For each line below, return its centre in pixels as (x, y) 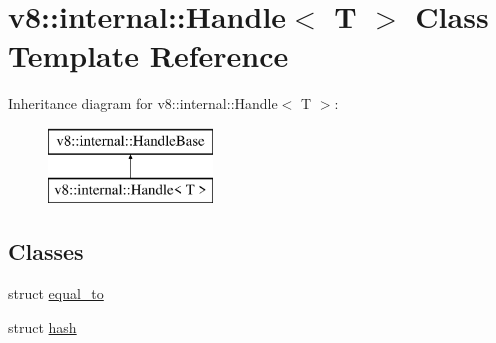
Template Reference (148, 55)
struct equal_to (56, 293)
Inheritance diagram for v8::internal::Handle (143, 103)
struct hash (42, 326)
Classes (46, 251)
